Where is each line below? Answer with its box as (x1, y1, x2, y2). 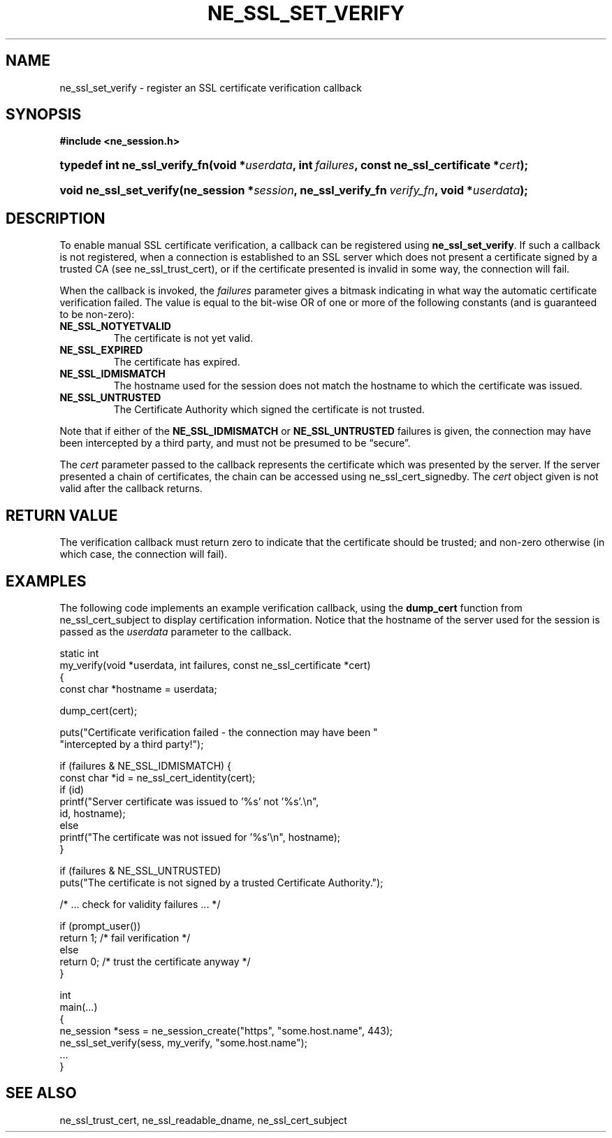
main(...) (59, 1000, 98, 1013)
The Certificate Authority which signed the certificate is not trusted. (113, 403, 425, 416)
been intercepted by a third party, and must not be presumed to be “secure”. (59, 437, 411, 449)
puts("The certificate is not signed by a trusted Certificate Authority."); (59, 876, 384, 888)
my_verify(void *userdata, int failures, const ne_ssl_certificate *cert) (59, 658, 371, 671)
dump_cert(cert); (59, 704, 138, 716)
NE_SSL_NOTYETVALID (59, 320, 171, 333)
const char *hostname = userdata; (59, 682, 217, 695)
